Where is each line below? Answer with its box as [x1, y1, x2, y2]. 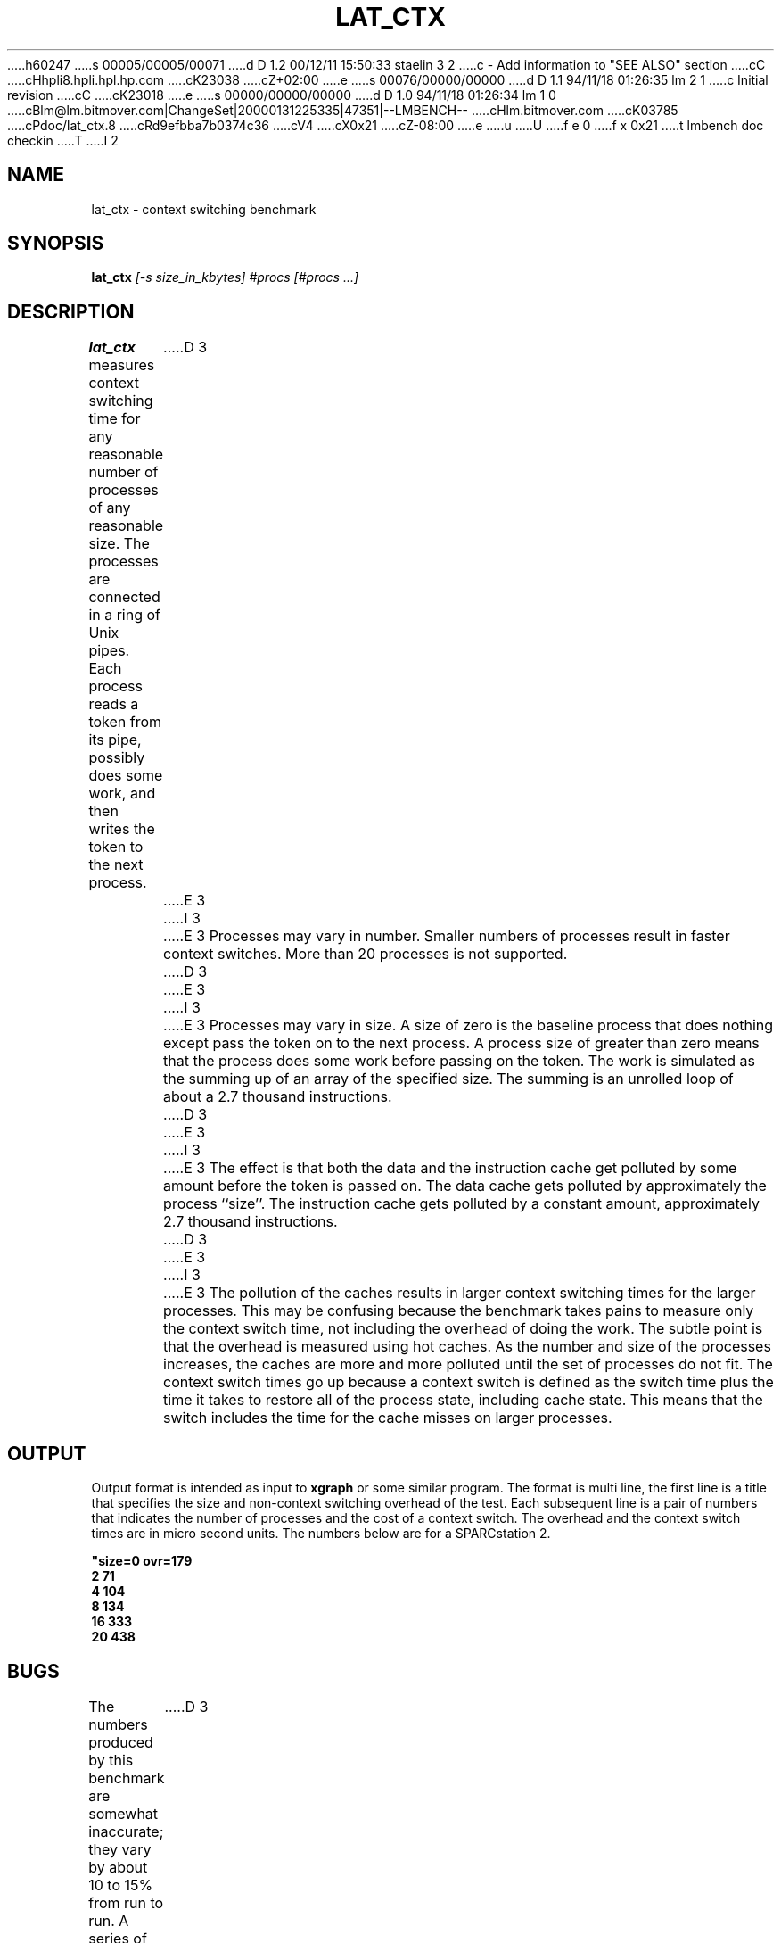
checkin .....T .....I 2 [7, 132, 119, 148]
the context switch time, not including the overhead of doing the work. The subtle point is [163, 1319, 763, 1338]
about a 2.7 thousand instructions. [163, 1087, 392, 1106]
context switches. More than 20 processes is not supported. [163, 945, 568, 963]
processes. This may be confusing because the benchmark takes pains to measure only [163, 1302, 754, 1320]
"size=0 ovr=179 [91, 1553, 193, 1569]
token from [88, 713, 162, 732]
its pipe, [88, 731, 142, 749]
